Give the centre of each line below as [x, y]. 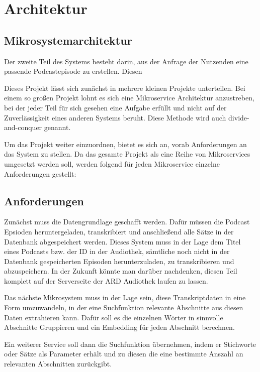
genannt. [57, 127]
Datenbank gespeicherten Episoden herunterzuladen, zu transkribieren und [119, 261]
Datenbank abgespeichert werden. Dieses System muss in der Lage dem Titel [122, 241]
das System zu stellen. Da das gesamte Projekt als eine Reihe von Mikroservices [127, 154]
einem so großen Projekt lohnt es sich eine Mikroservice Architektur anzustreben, [129, 98]
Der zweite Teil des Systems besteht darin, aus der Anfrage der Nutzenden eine [126, 61]
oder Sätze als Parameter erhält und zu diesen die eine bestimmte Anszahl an [124, 354]
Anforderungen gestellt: [40, 173]
